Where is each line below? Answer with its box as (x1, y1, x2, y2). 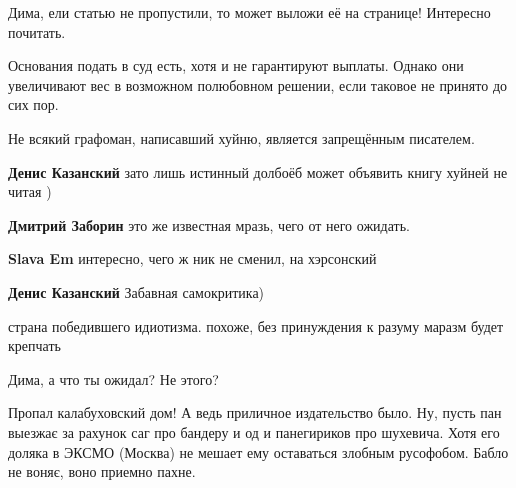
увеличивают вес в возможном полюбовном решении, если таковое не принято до (8, 74, 508, 95)
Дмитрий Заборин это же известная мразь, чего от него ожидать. (8, 214, 410, 235)
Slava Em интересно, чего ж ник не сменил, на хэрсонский (8, 248, 377, 269)
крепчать (8, 335, 61, 356)
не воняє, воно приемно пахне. (8, 461, 196, 482)
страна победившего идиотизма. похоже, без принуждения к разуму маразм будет (8, 315, 504, 336)
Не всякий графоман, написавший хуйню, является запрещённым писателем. (8, 127, 475, 148)
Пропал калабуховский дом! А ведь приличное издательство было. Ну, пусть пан (8, 402, 502, 423)
